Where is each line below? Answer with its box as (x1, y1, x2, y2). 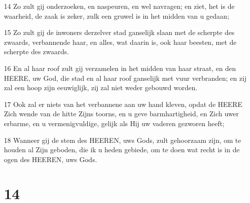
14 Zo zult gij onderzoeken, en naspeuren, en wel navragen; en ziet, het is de (4, 1, 235, 11)
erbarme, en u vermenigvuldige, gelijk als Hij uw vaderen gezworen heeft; (4, 118, 225, 128)
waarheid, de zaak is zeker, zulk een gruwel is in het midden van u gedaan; (4, 10, 229, 21)
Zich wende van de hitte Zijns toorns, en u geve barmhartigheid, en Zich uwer (4, 108, 239, 119)
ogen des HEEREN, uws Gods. (4, 154, 97, 164)
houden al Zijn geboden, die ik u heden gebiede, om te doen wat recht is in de (4, 144, 240, 155)
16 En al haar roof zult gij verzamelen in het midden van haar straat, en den (4, 63, 236, 73)
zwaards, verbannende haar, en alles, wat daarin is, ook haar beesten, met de (4, 36, 237, 47)
